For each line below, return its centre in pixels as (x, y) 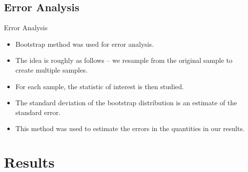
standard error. (38, 112)
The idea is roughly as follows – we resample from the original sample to (124, 60)
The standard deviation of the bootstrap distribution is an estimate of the (126, 103)
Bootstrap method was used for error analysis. (84, 44)
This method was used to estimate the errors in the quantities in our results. (130, 128)
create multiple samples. (52, 69)
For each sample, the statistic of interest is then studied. (100, 86)
